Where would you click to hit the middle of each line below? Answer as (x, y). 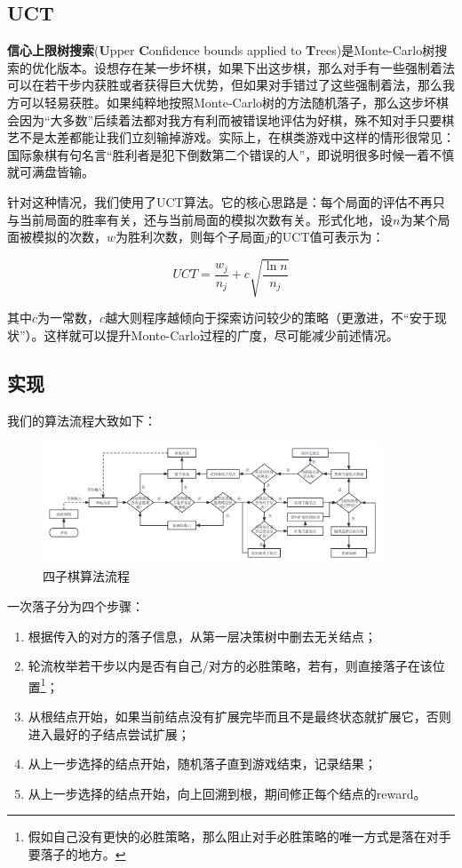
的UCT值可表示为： (327, 237)
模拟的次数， (69, 237)
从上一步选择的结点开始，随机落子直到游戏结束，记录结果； (202, 764)
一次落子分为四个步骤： (76, 605)
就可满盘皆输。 (51, 172)
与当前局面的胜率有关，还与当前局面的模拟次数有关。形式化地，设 (200, 219)
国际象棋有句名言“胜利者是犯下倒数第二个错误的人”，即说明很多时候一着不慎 (231, 154)
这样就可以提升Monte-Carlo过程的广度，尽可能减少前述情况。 (221, 334)
